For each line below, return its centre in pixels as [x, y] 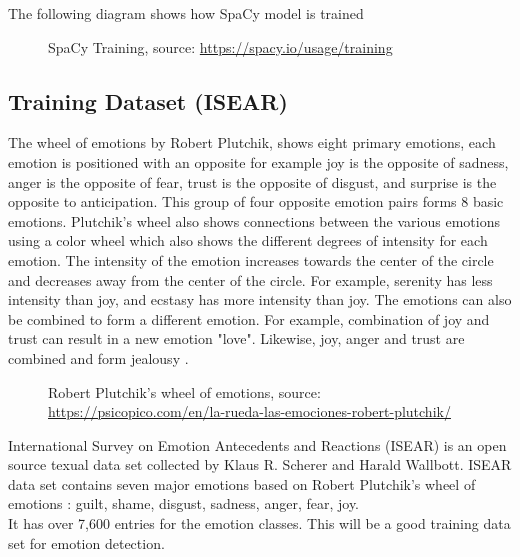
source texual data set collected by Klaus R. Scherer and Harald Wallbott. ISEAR [260, 464]
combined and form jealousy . [98, 357]
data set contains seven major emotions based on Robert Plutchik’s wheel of [242, 483]
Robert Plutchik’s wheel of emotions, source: [184, 391]
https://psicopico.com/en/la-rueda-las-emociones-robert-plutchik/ [249, 411]
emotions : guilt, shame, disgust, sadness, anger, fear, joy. [184, 503]
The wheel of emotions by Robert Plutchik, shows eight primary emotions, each [252, 142]
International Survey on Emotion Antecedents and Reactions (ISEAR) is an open [257, 444]
